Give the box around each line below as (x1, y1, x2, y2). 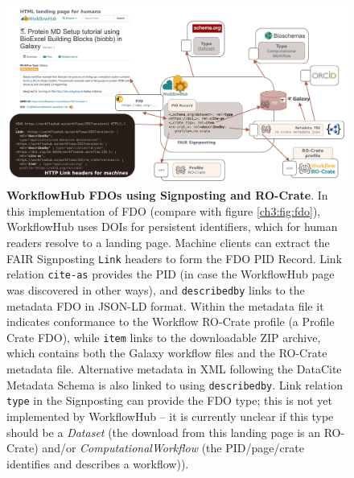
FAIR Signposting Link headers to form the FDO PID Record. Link (6, 249, 343, 266)
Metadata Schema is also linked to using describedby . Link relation (6, 376, 343, 393)
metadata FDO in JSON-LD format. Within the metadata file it (6, 297, 324, 314)
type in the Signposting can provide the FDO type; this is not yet (6, 392, 332, 409)
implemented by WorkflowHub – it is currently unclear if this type (6, 407, 334, 424)
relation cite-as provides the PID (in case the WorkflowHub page (6, 266, 335, 282)
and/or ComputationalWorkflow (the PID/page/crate (42, 439, 304, 456)
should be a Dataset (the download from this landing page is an (6, 423, 321, 440)
